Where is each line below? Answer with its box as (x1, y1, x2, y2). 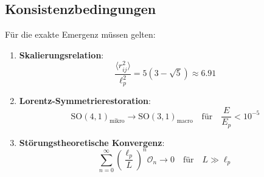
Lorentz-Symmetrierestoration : (19, 94, 151, 107)
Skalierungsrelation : (19, 48, 104, 61)
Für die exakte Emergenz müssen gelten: (5, 28, 156, 41)
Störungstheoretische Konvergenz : (19, 136, 165, 148)
